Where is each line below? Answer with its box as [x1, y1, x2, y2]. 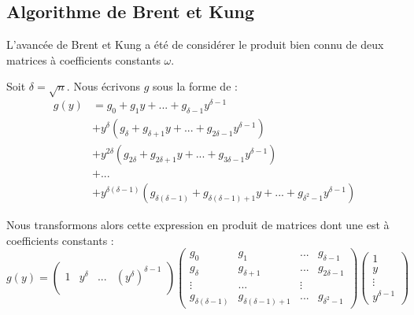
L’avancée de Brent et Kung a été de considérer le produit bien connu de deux [6, 36, 384, 53]
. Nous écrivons [66, 78, 140, 94]
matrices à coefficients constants [6, 51, 161, 68]
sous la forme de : [153, 78, 238, 94]
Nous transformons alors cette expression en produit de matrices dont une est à [6, 217, 390, 233]
